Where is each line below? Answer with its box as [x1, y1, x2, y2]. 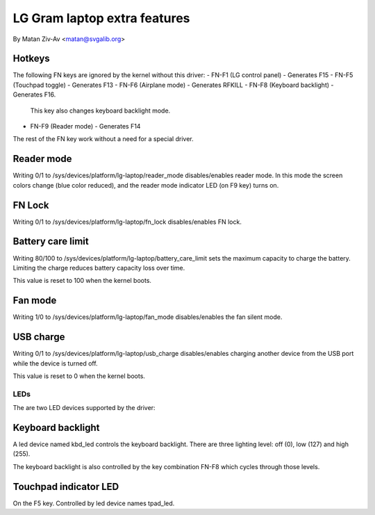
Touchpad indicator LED [12, 480, 119, 493]
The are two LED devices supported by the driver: [12, 404, 156, 412]
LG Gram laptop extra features [12, 10, 190, 26]
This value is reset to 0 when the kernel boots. [12, 372, 146, 380]
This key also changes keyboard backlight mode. [30, 106, 171, 115]
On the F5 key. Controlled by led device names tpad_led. [12, 499, 175, 507]
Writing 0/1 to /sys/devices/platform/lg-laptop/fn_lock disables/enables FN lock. [12, 218, 242, 226]
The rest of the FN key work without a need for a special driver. [12, 135, 194, 143]
